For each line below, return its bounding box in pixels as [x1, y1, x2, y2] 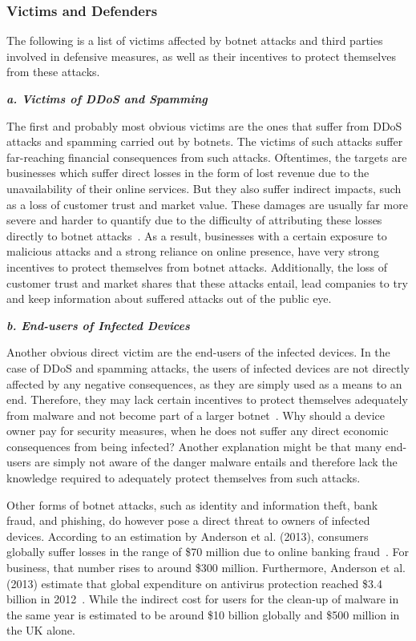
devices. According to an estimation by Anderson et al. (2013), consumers [6, 527, 369, 544]
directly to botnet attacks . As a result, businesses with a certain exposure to [6, 227, 387, 244]
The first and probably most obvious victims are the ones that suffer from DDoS [6, 117, 402, 134]
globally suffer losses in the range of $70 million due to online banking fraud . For [6, 543, 409, 560]
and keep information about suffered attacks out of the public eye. [6, 290, 332, 307]
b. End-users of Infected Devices [6, 316, 190, 333]
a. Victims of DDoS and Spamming [6, 91, 208, 107]
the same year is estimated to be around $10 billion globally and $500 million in [6, 606, 400, 623]
